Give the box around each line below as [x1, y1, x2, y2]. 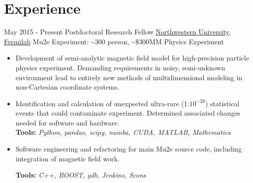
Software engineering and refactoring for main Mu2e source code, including [15, 144, 242, 154]
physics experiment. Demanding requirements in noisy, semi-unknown [15, 62, 225, 72]
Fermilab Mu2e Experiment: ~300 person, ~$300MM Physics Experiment [4, 36, 224, 46]
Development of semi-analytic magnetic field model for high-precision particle [15, 53, 249, 63]
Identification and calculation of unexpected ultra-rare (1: [15, 98, 190, 108]
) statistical [205, 98, 240, 108]
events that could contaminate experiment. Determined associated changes [15, 108, 241, 118]
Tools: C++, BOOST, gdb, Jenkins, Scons [15, 170, 146, 180]
